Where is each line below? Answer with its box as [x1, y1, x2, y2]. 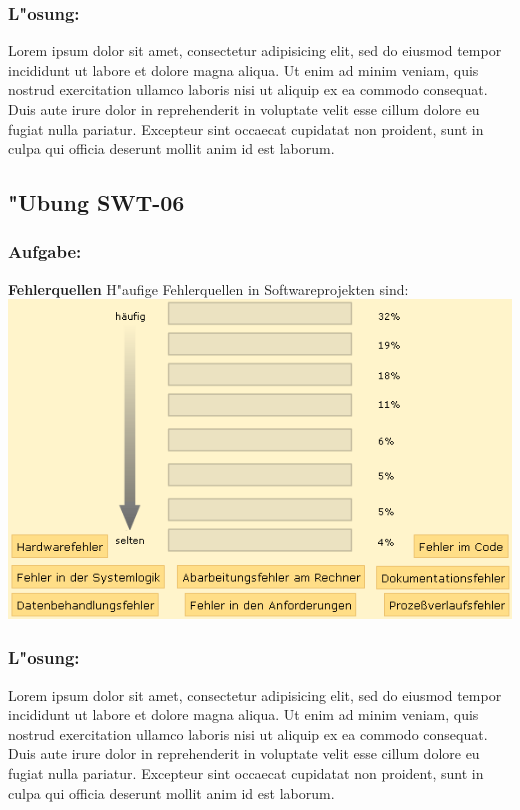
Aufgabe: [8, 239, 82, 264]
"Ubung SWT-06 [8, 187, 185, 218]
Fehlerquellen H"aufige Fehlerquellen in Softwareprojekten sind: [8, 278, 409, 299]
